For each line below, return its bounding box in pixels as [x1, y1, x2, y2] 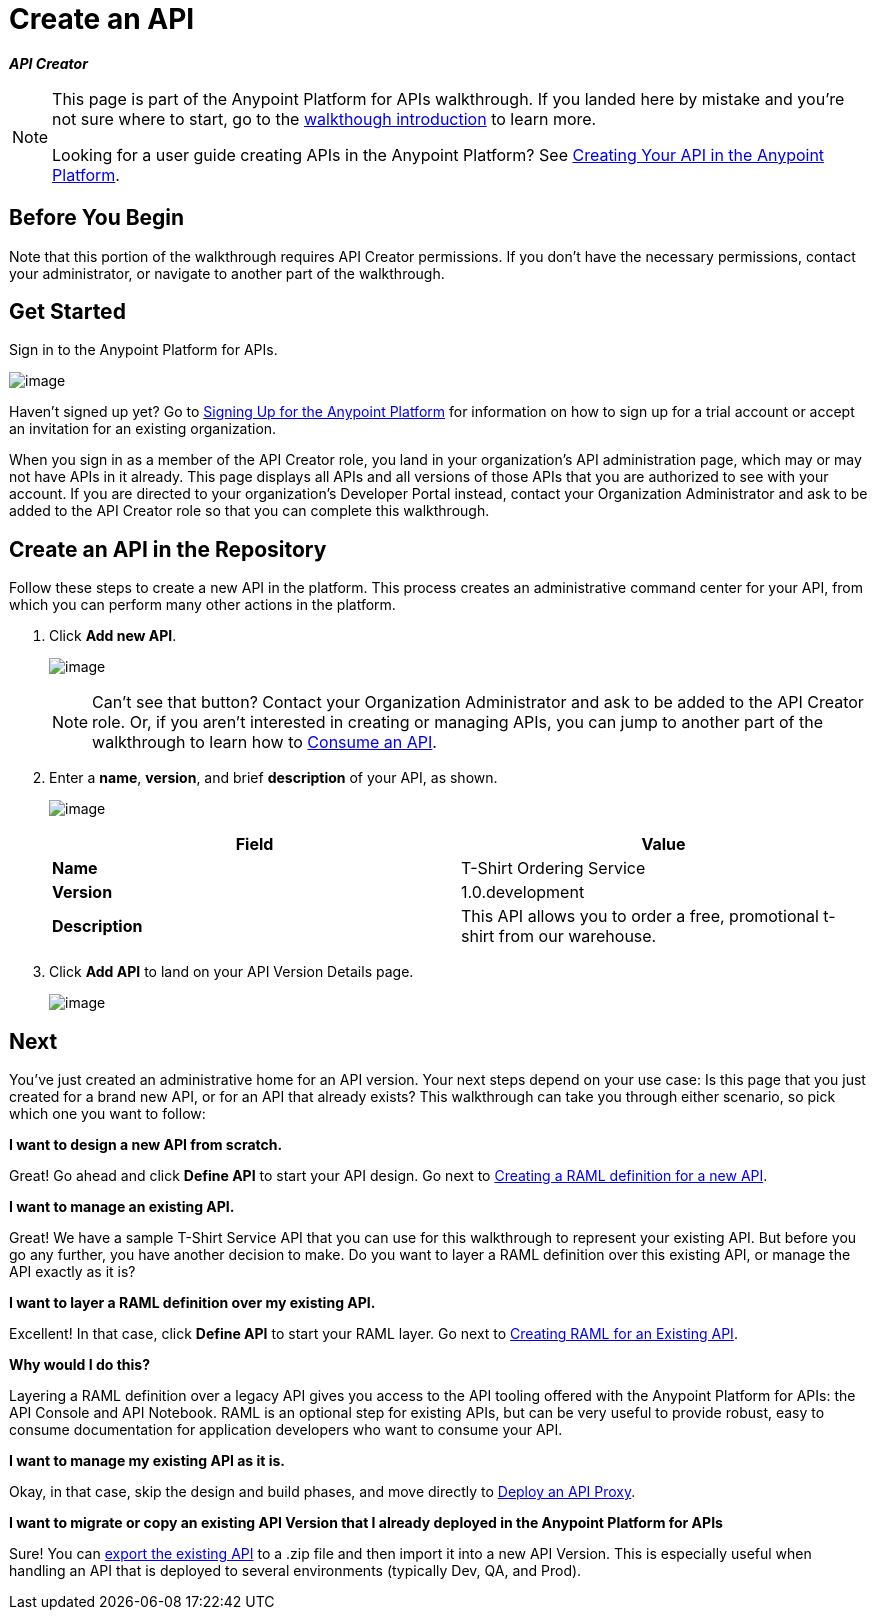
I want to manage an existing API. [9, 1198, 235, 1216]
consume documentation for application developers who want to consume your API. [9, 1421, 563, 1439]
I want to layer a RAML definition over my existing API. [9, 1294, 376, 1312]
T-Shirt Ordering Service [461, 858, 646, 879]
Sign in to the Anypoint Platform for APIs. [9, 341, 278, 359]
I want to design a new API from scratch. [9, 1136, 283, 1154]
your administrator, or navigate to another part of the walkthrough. [9, 264, 445, 282]
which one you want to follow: [9, 1105, 206, 1123]
